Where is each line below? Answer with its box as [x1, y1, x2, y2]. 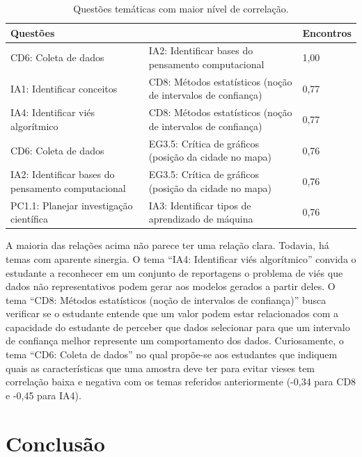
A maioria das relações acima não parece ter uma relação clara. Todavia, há [6, 238, 329, 252]
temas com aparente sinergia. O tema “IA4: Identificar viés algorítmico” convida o [6, 251, 356, 266]
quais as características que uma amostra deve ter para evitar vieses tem [6, 360, 315, 375]
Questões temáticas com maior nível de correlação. [73, 1, 289, 15]
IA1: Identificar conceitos [10, 81, 118, 95]
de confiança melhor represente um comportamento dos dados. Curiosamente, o [6, 333, 344, 348]
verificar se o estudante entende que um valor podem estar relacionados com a [6, 306, 339, 321]
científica [10, 211, 49, 226]
